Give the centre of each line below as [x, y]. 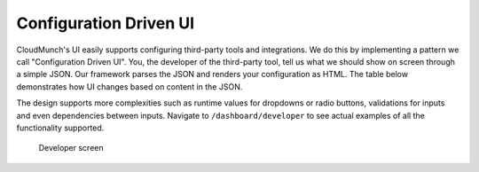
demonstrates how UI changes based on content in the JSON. [130, 86]
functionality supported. [60, 128]
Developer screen [71, 148]
